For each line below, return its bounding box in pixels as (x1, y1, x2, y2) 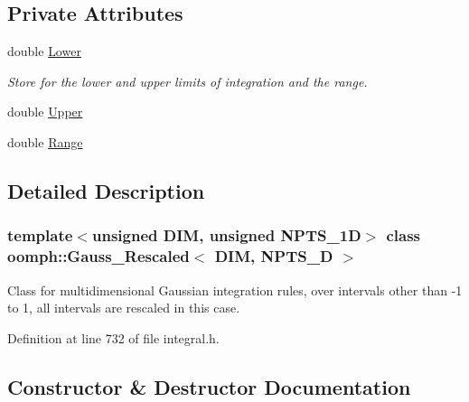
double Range (7, 132, 83, 151)
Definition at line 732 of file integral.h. (7, 328, 220, 347)
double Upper (7, 102, 83, 121)
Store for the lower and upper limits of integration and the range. (7, 71, 368, 90)
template (7, 224, 73, 247)
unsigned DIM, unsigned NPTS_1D (91, 224, 361, 247)
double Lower (7, 42, 81, 61)
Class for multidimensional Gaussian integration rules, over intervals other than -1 (7, 280, 463, 299)
